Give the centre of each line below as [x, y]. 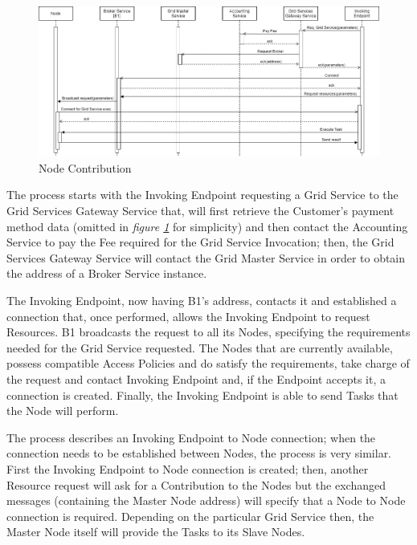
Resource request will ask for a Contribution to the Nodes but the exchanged [196, 484]
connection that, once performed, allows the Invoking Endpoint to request [188, 316]
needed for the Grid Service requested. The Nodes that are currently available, [200, 347]
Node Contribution [85, 167]
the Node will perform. [63, 411]
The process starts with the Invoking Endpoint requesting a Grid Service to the [202, 195]
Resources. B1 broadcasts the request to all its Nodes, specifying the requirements [208, 332]
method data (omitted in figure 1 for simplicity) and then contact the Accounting [207, 226]
